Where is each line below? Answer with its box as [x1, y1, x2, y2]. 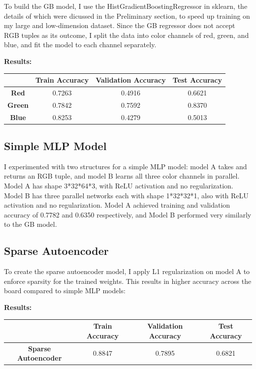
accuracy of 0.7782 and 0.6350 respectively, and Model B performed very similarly [4, 209, 252, 219]
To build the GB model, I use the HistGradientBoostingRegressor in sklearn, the [4, 1, 248, 11]
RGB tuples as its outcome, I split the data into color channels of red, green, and [4, 30, 249, 40]
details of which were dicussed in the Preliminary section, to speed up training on [4, 10, 250, 21]
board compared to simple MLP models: [4, 285, 126, 296]
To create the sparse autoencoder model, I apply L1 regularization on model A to [4, 266, 250, 277]
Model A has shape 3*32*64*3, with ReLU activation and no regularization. [4, 181, 233, 191]
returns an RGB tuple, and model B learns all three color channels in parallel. [4, 171, 240, 181]
